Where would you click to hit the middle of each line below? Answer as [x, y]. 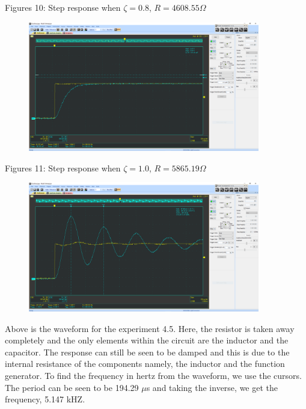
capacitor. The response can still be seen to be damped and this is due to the [147, 352]
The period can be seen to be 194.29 [72, 387]
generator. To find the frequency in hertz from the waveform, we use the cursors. [154, 376]
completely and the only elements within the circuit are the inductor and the [147, 340]
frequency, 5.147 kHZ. [45, 399]
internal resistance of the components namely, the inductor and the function [145, 364]
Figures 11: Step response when [63, 168]
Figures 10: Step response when [63, 7]
